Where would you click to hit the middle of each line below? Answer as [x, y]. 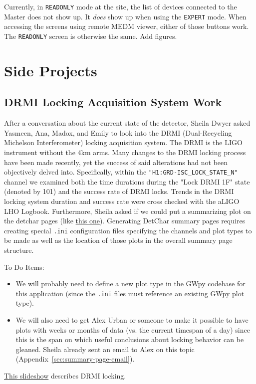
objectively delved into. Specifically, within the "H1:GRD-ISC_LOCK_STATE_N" [121, 172]
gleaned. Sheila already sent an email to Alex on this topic [105, 349]
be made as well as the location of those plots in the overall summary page [118, 240]
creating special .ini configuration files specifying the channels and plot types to [128, 230]
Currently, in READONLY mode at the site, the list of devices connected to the [121, 6]
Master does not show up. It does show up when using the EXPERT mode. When [125, 16]
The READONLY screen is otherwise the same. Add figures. [91, 36]
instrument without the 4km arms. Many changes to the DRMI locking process [125, 152]
